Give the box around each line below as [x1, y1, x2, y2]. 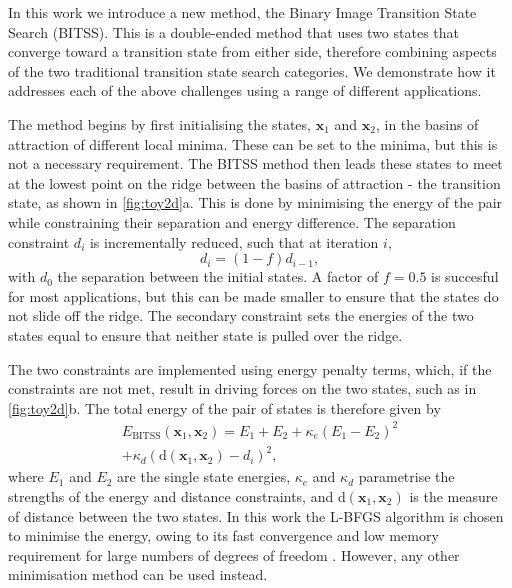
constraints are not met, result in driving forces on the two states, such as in [8, 378, 477, 399]
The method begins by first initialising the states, [8, 113, 311, 134]
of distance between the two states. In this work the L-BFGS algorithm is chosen [8, 505, 504, 526]
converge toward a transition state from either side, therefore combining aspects [8, 41, 497, 62]
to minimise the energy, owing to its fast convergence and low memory [8, 525, 439, 546]
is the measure [409, 485, 498, 506]
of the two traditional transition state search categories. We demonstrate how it [8, 60, 496, 81]
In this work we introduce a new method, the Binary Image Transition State [8, 2, 477, 22]
